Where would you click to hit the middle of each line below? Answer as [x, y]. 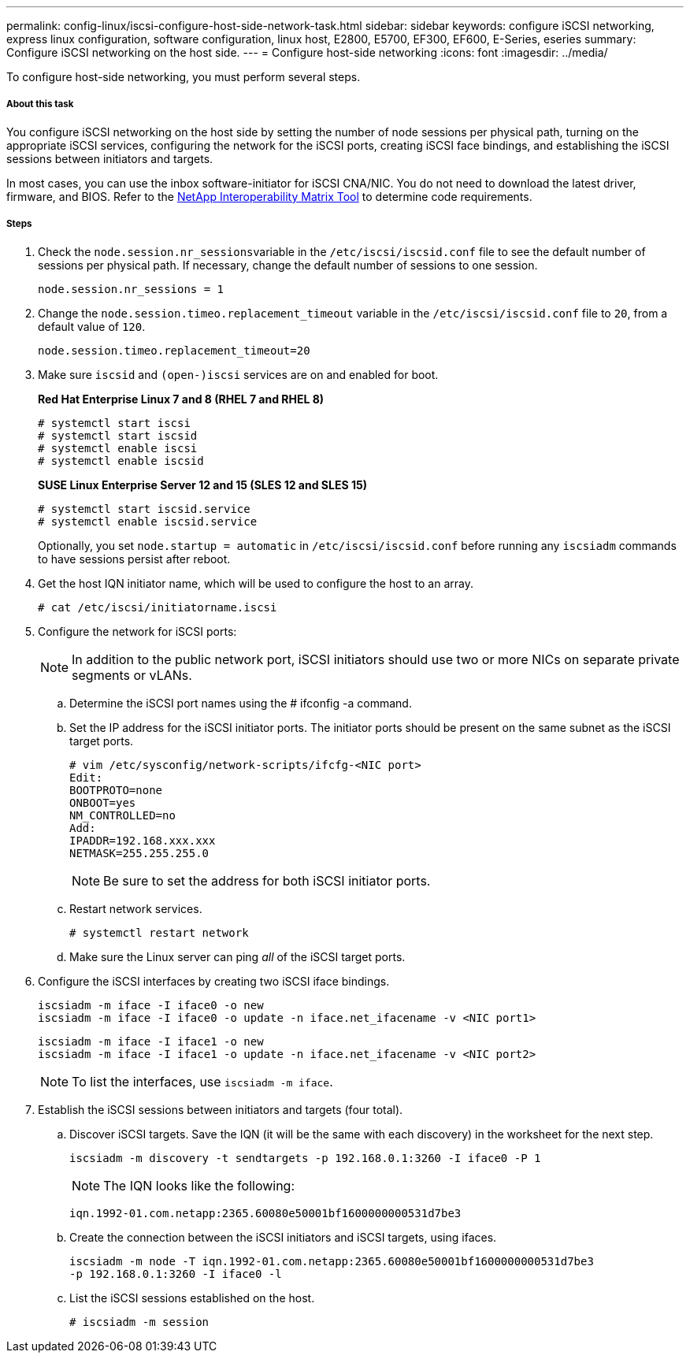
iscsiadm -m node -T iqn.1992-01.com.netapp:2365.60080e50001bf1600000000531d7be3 [332, 1261]
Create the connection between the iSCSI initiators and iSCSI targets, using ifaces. [283, 1237]
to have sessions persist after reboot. [134, 559]
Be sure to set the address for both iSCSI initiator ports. [267, 880]
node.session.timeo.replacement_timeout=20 [174, 350]
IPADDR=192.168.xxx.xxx [143, 840]
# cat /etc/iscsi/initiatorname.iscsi [158, 607]
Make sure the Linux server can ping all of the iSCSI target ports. [237, 956]
